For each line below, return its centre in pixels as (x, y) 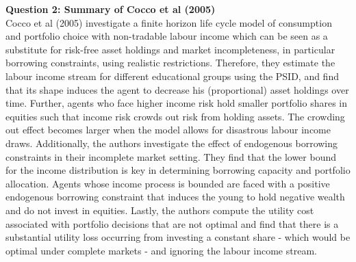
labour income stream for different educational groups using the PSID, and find (172, 76)
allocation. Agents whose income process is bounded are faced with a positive (168, 183)
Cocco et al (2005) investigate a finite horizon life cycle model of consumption (169, 22)
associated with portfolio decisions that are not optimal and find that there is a (172, 223)
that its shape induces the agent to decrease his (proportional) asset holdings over (177, 89)
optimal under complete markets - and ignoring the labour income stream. (161, 250)
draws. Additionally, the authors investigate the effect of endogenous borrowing (172, 143)
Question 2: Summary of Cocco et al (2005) (111, 9)
